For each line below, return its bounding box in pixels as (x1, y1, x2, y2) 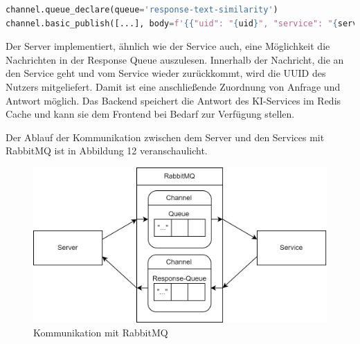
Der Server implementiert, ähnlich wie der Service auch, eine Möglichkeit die (6, 39, 330, 53)
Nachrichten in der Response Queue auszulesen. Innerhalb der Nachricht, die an (6, 52, 344, 66)
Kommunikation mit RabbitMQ (33, 325, 168, 339)
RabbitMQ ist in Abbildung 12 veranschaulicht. (6, 143, 208, 158)
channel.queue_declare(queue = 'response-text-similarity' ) (6, 5, 278, 15)
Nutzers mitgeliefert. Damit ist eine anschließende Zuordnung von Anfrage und (6, 79, 341, 93)
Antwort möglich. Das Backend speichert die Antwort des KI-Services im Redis (6, 93, 341, 107)
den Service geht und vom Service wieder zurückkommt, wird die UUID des (6, 66, 326, 80)
